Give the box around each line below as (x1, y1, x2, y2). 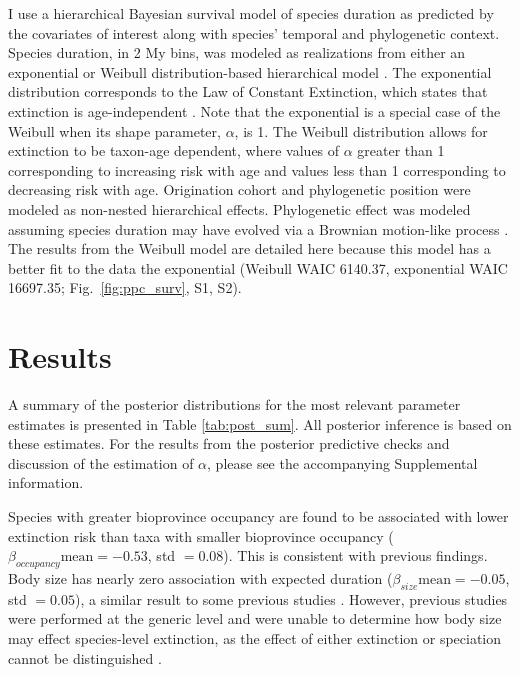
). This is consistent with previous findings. (223, 545, 488, 566)
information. (8, 472, 84, 493)
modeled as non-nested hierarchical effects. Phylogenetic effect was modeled (8, 198, 471, 219)
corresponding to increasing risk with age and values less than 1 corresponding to (8, 159, 506, 180)
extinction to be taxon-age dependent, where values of (8, 140, 340, 161)
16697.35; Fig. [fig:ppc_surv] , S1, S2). (8, 277, 242, 298)
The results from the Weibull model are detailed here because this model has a (8, 238, 491, 259)
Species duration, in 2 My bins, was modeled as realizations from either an (8, 42, 466, 63)
